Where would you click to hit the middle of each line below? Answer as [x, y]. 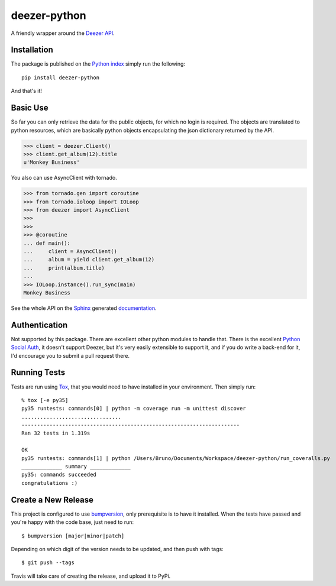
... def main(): [47, 243]
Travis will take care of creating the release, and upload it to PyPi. [91, 576]
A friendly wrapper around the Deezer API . [63, 33]
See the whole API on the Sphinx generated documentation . [84, 308]
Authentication [39, 325]
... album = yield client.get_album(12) [89, 260]
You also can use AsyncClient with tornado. [64, 178]
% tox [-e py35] [45, 400]
